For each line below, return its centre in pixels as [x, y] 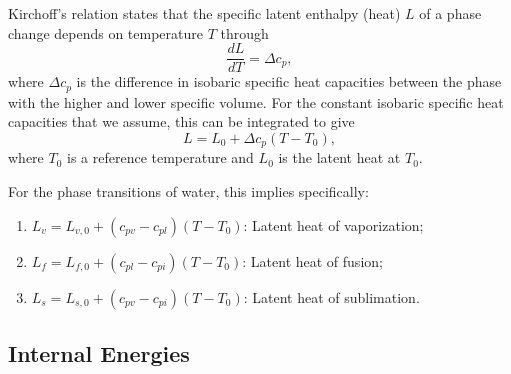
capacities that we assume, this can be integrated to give [181, 121]
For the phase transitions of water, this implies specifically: [188, 190]
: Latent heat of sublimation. [331, 296]
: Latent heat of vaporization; [333, 224]
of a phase [450, 13]
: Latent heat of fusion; [312, 260]
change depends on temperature [105, 32]
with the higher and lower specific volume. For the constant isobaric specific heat [256, 101]
